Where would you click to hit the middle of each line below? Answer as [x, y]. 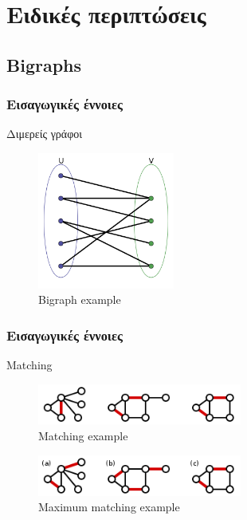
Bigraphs [44, 64]
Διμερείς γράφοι [45, 134]
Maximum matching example [109, 507]
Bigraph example [80, 299]
